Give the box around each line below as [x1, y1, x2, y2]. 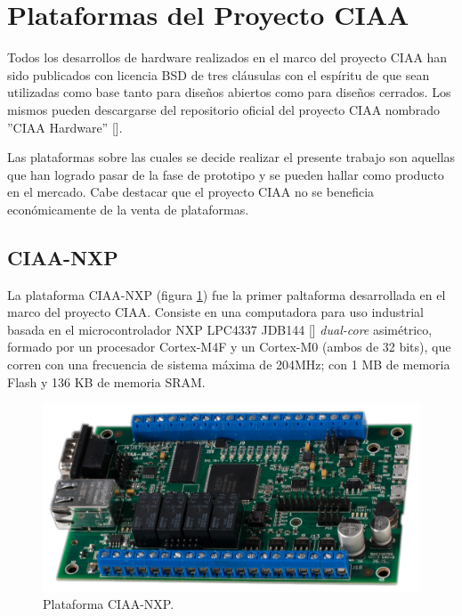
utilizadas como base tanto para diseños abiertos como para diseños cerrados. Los [7, 83, 451, 101]
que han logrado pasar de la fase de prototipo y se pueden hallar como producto [7, 165, 444, 183]
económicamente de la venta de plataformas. [7, 199, 249, 218]
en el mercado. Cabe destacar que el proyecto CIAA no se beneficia [7, 182, 375, 201]
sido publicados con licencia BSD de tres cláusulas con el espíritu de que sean [7, 65, 430, 84]
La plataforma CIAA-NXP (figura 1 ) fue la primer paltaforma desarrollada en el [7, 285, 446, 304]
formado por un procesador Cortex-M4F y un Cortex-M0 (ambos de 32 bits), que [7, 337, 451, 356]
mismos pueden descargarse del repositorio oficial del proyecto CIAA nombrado [7, 100, 440, 118]
